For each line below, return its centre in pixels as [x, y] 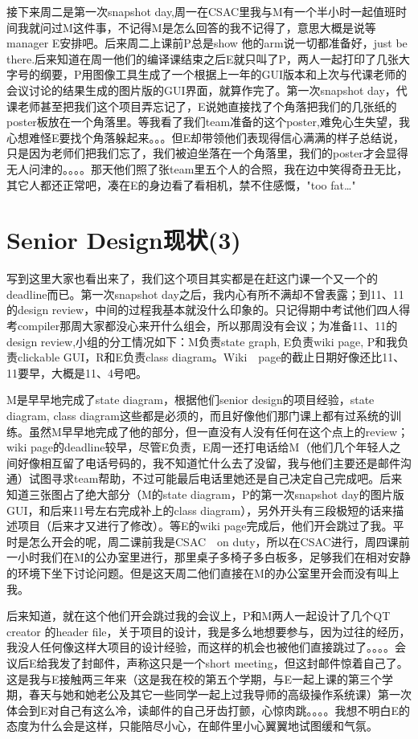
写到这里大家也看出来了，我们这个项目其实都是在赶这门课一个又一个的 [192, 278]
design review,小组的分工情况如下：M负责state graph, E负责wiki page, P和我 [202, 341]
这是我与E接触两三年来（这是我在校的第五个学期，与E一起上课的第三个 [195, 678]
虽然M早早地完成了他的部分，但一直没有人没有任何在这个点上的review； [219, 431]
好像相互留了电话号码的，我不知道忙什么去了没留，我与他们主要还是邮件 [209, 462]
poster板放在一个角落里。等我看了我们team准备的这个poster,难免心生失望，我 [208, 122]
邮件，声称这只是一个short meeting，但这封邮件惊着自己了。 [250, 662]
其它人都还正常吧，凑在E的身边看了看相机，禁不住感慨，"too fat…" [181, 184]
